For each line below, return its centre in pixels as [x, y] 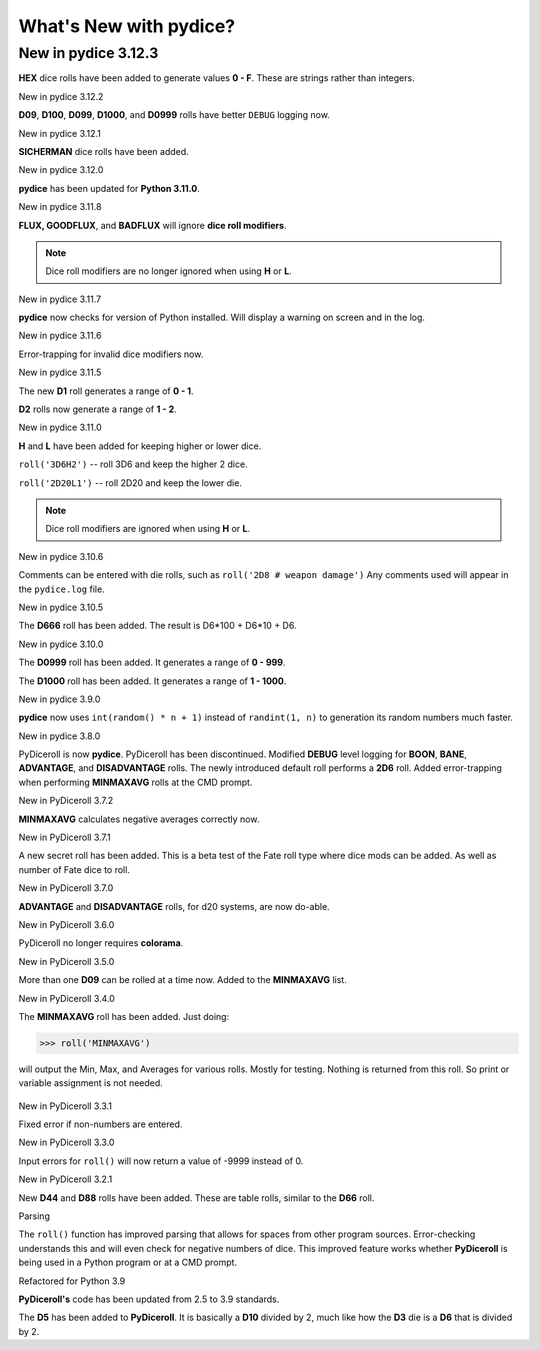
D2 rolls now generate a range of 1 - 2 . [97, 409]
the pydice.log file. [61, 589]
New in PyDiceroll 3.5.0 [66, 961]
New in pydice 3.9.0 [59, 699]
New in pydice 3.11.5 [60, 372]
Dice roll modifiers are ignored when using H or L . [147, 529]
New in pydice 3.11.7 [60, 299]
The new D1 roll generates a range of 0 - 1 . [106, 391]
